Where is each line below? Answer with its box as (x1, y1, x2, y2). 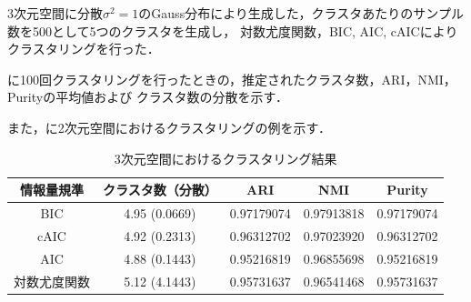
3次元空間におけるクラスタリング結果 (114, 148, 337, 167)
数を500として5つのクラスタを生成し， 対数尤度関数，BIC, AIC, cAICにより (7, 21, 458, 40)
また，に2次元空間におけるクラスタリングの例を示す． (7, 117, 331, 136)
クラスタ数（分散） (103, 180, 217, 199)
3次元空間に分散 (7, 4, 103, 22)
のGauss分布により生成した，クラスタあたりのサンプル (138, 4, 464, 22)
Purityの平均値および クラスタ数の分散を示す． (7, 87, 288, 106)
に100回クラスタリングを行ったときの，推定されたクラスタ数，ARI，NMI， (7, 69, 456, 88)
